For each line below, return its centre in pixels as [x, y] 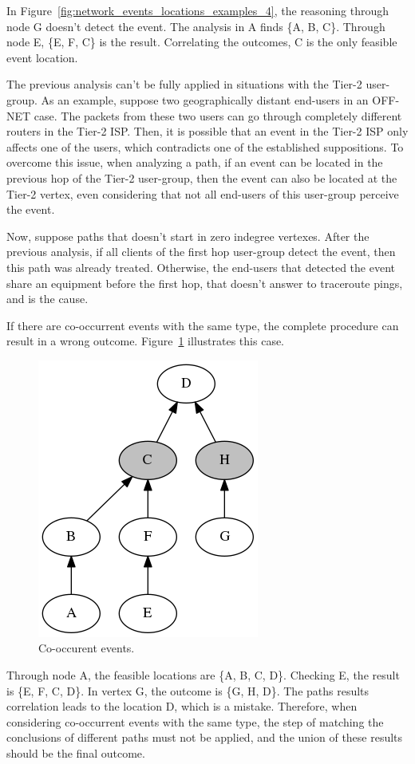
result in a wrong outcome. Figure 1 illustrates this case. [146, 341]
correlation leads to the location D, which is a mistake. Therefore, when [182, 706]
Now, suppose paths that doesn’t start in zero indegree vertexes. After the [188, 236]
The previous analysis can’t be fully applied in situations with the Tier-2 [184, 84]
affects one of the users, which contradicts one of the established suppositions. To [205, 146]
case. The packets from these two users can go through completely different [218, 115]
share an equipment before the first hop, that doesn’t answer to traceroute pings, [205, 283]
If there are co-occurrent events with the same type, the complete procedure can [203, 325]
